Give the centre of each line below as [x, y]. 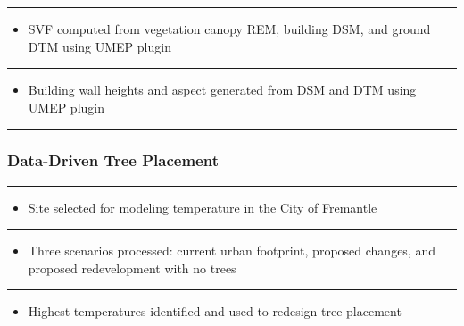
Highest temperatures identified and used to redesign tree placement [215, 311]
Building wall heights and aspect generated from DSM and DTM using [222, 90]
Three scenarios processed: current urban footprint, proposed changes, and [232, 251]
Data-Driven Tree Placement [113, 160]
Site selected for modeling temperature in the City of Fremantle [203, 207]
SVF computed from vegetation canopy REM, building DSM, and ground [229, 29]
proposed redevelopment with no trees [132, 267]
